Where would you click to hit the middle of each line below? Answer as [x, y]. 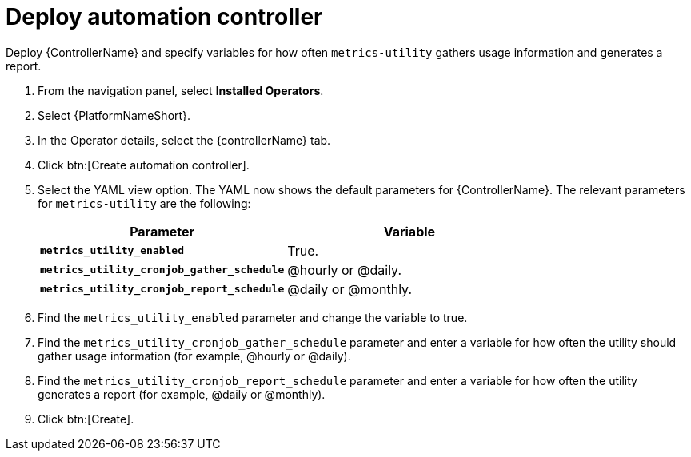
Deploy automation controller [164, 17]
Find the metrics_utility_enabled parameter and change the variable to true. [253, 317]
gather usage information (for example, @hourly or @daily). [194, 356]
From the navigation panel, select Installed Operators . [181, 90]
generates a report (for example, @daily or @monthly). [182, 394]
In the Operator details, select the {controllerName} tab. [184, 140]
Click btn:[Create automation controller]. [144, 165]
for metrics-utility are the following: [144, 203]
